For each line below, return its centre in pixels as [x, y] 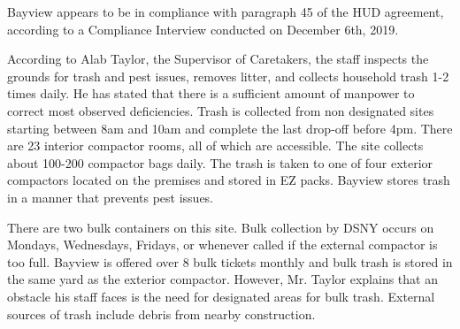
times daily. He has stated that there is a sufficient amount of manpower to [211, 93]
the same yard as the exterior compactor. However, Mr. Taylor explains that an [222, 279]
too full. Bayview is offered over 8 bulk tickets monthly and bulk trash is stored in [230, 261]
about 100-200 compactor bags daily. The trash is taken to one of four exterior [220, 162]
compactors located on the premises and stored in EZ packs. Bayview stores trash [229, 180]
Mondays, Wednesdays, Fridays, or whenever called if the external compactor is [222, 245]
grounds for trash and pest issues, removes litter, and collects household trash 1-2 [228, 76]
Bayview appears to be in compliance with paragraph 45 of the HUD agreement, [226, 11]
